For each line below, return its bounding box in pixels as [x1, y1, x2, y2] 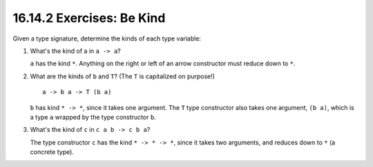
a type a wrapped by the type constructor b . [30, 113, 157, 121]
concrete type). [30, 148, 74, 156]
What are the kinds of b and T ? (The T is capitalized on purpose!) [30, 72, 216, 80]
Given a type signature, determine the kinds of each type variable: [12, 34, 202, 43]
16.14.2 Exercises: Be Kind [12, 10, 166, 25]
